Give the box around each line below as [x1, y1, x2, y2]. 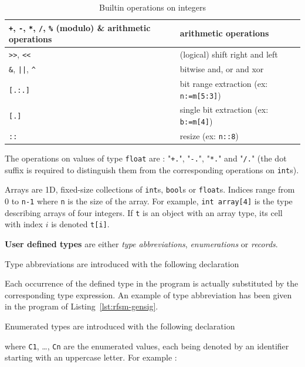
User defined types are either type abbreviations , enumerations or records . [5, 238, 278, 250]
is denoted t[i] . [51, 218, 110, 230]
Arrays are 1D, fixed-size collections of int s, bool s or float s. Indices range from [5, 183, 295, 196]
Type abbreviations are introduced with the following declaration [5, 257, 239, 270]
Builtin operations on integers [99, 1, 206, 13]
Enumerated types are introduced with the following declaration [5, 319, 235, 332]
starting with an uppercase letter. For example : [5, 351, 177, 363]
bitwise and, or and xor [179, 63, 264, 75]
